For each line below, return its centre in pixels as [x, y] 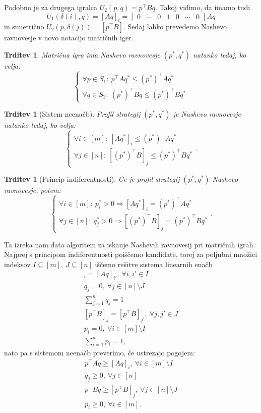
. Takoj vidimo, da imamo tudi [203, 7]
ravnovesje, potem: [32, 190]
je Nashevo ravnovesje [207, 114]
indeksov [17, 264]
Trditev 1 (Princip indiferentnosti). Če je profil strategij [92, 179]
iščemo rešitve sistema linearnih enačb [154, 264]
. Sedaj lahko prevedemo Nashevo [175, 27]
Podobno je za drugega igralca [51, 7]
